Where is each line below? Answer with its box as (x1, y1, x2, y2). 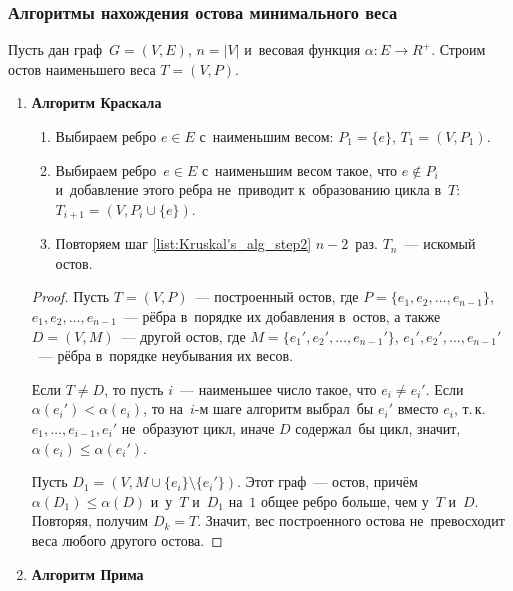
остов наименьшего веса (8, 58, 156, 79)
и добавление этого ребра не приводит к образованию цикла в (55, 179, 442, 200)
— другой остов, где (121, 325, 246, 346)
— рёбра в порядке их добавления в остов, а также (123, 306, 441, 327)
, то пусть (104, 378, 164, 399)
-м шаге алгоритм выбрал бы (194, 398, 374, 419)
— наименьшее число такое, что (180, 378, 377, 399)
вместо (397, 398, 439, 419)
